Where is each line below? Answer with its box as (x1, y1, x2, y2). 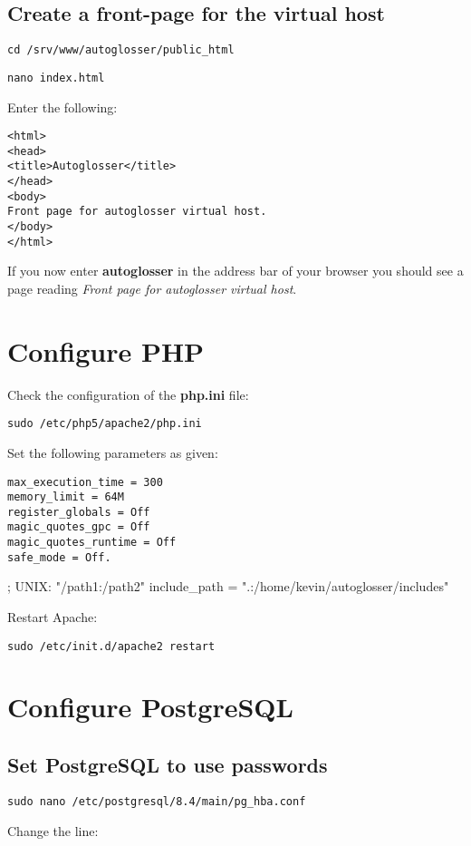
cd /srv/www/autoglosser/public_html (7, 44, 235, 57)
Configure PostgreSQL (7, 688, 293, 725)
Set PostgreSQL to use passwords (7, 751, 328, 779)
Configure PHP (7, 332, 205, 369)
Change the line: (7, 821, 99, 840)
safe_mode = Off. (7, 550, 111, 564)
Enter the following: (7, 97, 118, 116)
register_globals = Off (7, 505, 150, 519)
